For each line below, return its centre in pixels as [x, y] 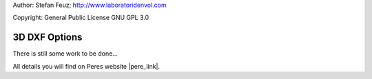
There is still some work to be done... [65, 54]
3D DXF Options [48, 37]
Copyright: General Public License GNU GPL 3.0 [81, 18]
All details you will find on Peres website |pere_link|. [86, 66]
